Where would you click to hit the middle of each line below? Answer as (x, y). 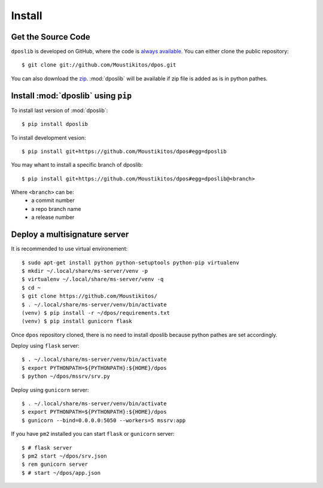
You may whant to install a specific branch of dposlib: (77, 165)
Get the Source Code (51, 37)
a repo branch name (56, 209)
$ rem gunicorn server (55, 464)
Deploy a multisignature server (70, 235)
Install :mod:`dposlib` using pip (71, 96)
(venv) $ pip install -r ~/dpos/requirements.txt (96, 313)
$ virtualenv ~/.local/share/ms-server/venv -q (93, 279)
